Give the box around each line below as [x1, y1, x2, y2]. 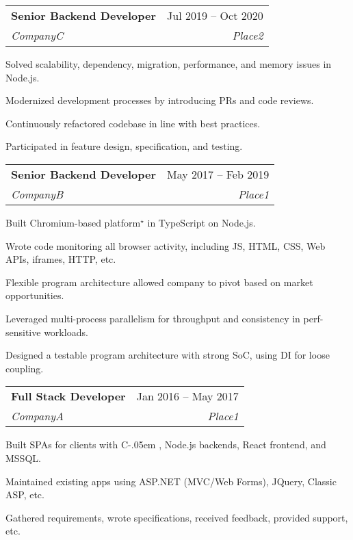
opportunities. [5, 288, 64, 303]
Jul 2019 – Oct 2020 [167, 8, 263, 23]
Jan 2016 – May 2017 [136, 388, 239, 404]
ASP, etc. [5, 487, 44, 502]
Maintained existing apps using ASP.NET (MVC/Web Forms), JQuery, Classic [5, 474, 337, 488]
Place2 [232, 27, 263, 43]
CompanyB [11, 185, 64, 202]
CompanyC [11, 27, 64, 43]
